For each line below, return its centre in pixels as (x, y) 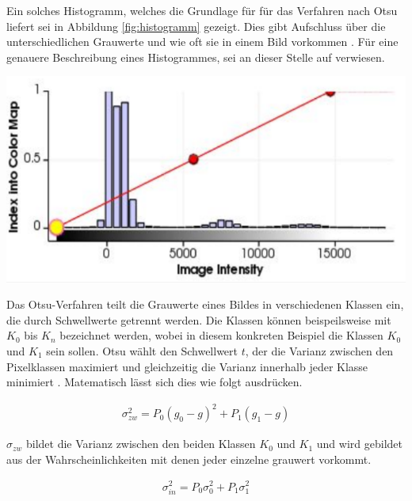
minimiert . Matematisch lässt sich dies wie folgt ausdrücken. (154, 382)
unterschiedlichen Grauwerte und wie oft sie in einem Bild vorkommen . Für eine (202, 42)
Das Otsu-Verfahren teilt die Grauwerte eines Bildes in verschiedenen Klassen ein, (205, 304)
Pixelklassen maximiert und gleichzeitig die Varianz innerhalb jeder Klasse (187, 366)
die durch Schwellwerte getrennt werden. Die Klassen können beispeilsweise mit (199, 319)
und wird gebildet (359, 444)
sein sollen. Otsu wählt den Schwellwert (142, 350)
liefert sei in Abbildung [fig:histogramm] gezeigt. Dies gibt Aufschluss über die (196, 26)
